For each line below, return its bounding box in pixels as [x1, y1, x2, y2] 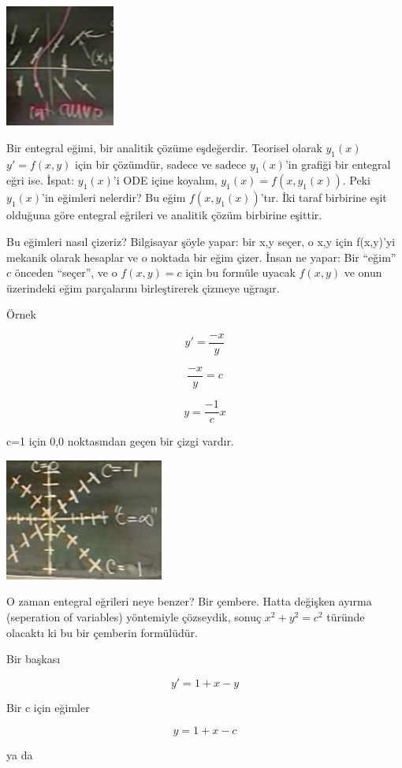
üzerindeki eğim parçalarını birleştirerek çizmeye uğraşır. [6, 279, 280, 296]
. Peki [342, 172, 370, 188]
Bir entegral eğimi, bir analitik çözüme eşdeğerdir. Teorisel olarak [6, 139, 322, 155]
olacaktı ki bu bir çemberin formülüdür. [6, 624, 198, 640]
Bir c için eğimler [6, 699, 90, 715]
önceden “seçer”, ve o [14, 264, 117, 281]
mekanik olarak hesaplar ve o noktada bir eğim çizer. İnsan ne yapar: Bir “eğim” [6, 248, 396, 265]
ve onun [344, 264, 382, 281]
